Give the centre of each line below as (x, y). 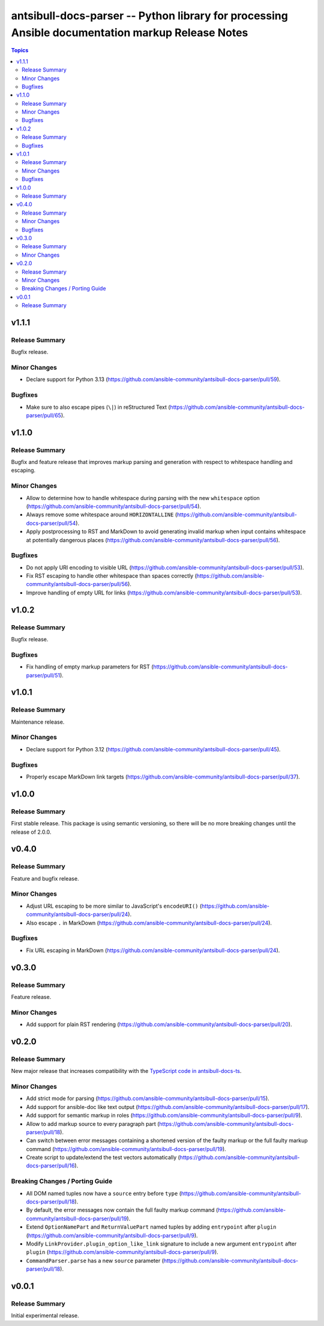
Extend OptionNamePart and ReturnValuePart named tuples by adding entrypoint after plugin (151, 1227)
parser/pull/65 (43, 415)
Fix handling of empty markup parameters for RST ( (90, 667)
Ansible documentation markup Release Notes (130, 32)
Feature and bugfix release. (45, 878)
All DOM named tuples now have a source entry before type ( (104, 1193)
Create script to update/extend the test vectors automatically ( (103, 1158)
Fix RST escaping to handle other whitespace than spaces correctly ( (112, 576)
